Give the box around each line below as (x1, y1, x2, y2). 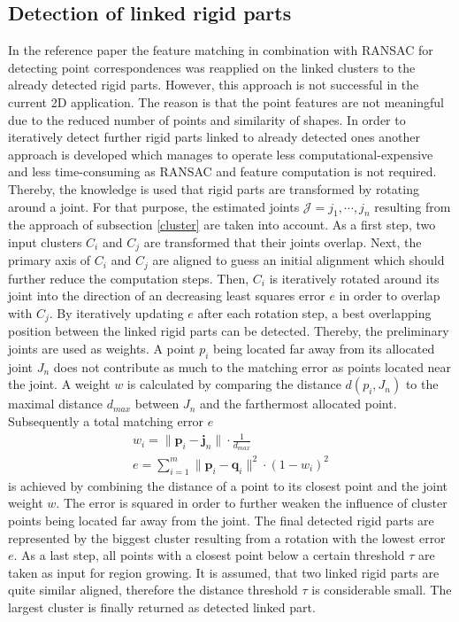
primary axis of (8, 251, 91, 269)
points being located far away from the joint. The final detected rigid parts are (8, 510, 434, 529)
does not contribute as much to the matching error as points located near (53, 357, 452, 376)
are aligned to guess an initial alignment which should (152, 251, 445, 269)
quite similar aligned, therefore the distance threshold (8, 580, 298, 599)
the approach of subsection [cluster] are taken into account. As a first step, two (8, 215, 436, 234)
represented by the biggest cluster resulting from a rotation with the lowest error (8, 528, 446, 547)
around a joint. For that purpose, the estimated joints (8, 197, 300, 215)
